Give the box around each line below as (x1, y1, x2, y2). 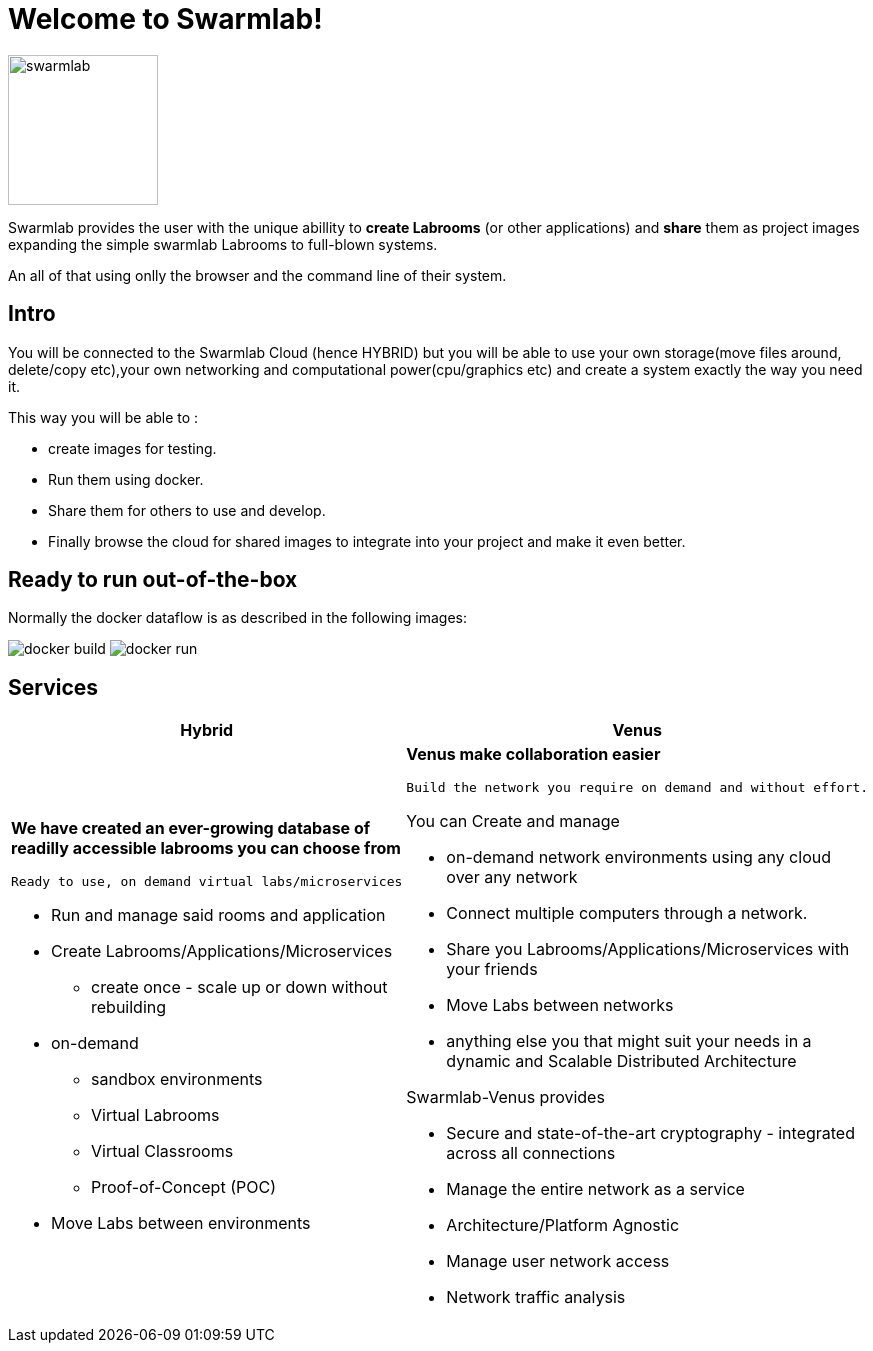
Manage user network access (446, 1251, 670, 1272)
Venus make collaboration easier (406, 744, 661, 765)
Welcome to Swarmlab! (8, 2, 323, 36)
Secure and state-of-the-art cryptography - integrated (446, 1123, 855, 1144)
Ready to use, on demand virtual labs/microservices (11, 874, 403, 890)
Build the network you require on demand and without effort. (406, 780, 869, 796)
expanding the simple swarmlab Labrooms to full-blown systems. (8, 235, 438, 253)
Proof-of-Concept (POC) (91, 1177, 276, 1198)
